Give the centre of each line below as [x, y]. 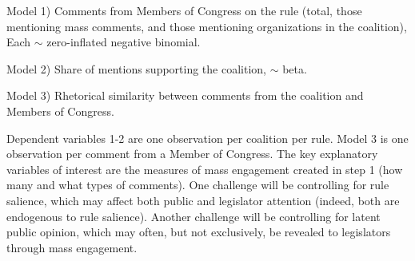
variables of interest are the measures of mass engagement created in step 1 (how [205, 169]
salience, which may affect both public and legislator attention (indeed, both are [203, 200]
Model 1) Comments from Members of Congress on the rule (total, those [184, 10]
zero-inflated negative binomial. [124, 42]
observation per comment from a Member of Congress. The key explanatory [192, 154]
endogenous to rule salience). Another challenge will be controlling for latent [194, 216]
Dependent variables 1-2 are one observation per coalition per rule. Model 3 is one [207, 138]
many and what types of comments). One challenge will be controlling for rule [198, 185]
